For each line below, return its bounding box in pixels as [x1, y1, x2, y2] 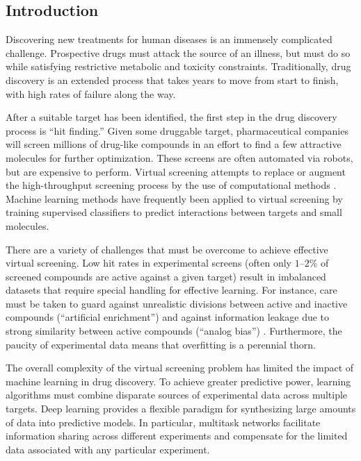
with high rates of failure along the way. [6, 86, 176, 101]
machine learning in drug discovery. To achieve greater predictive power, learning [6, 374, 351, 388]
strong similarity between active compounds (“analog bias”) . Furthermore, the [6, 324, 342, 338]
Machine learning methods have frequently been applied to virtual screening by [6, 191, 343, 206]
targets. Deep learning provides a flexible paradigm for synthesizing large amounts [6, 401, 356, 416]
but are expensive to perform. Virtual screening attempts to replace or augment [6, 164, 346, 178]
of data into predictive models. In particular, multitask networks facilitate [6, 414, 321, 429]
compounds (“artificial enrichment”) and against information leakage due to [6, 310, 330, 324]
